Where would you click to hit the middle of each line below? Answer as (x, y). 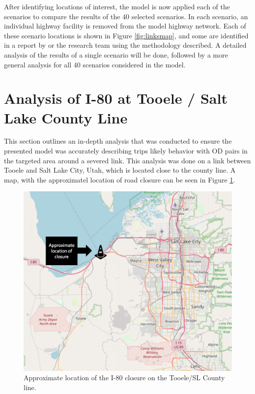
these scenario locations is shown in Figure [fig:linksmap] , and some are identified (126, 35)
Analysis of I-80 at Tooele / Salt (116, 98)
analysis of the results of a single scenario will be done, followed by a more (116, 54)
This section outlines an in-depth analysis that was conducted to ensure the (118, 141)
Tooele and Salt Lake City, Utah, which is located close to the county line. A (120, 170)
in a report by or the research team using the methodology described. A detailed (125, 45)
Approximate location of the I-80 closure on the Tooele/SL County (124, 378)
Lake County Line (66, 117)
